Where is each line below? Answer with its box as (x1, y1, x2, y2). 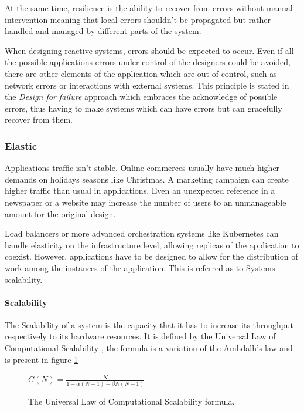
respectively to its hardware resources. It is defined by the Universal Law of (5, 330, 276, 342)
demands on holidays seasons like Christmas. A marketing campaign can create (5, 173, 289, 185)
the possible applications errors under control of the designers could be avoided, (5, 56, 291, 68)
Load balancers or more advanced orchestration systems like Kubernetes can (5, 227, 279, 240)
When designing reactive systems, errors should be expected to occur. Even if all (5, 44, 294, 56)
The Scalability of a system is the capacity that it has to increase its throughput (5, 318, 293, 331)
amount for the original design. (5, 207, 116, 220)
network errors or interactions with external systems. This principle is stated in (5, 79, 289, 91)
